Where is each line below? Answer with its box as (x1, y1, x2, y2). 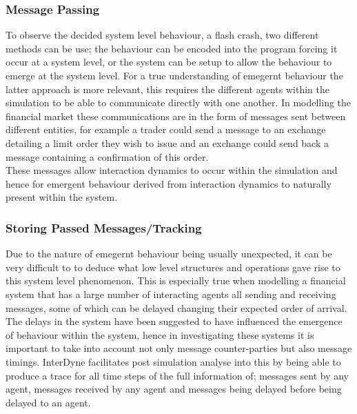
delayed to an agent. (6, 395, 91, 409)
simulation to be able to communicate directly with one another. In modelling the (6, 95, 351, 110)
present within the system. (6, 190, 118, 204)
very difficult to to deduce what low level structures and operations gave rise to (6, 259, 340, 274)
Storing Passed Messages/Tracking (6, 219, 202, 236)
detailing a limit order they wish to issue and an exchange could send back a (6, 135, 329, 150)
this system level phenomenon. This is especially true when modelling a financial (6, 273, 346, 288)
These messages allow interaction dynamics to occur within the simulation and (6, 163, 338, 177)
